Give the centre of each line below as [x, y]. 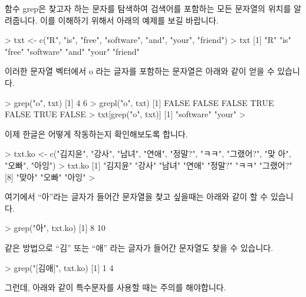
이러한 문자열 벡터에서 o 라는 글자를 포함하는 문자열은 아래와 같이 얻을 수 [140, 71]
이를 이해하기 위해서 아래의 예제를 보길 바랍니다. [129, 20]
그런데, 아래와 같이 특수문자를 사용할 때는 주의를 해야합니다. [116, 287]
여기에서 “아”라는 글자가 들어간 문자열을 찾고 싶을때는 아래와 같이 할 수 [136, 197]
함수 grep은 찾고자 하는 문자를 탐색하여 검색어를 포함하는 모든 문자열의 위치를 [148, 8]
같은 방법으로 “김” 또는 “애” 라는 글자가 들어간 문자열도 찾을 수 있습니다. [139, 247]
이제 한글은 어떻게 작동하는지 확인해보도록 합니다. [96, 133]
